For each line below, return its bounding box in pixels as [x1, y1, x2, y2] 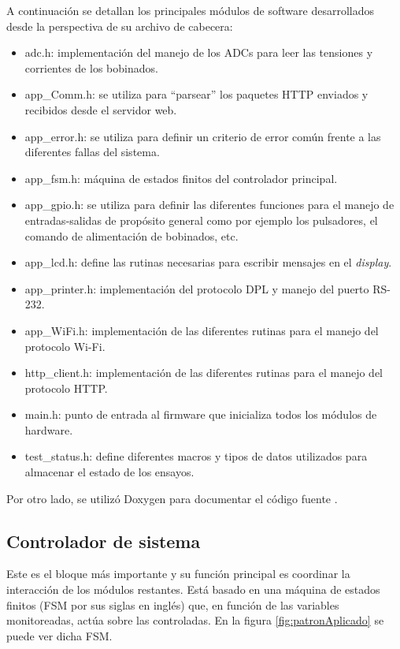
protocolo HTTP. [24, 379, 108, 396]
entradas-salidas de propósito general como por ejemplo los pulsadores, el [24, 211, 378, 228]
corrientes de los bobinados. [24, 59, 158, 76]
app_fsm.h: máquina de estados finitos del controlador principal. [24, 170, 338, 186]
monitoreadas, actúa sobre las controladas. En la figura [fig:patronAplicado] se [6, 612, 384, 628]
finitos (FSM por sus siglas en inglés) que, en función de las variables [6, 596, 339, 613]
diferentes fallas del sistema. [24, 144, 160, 160]
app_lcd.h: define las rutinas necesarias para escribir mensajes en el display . [24, 254, 392, 270]
